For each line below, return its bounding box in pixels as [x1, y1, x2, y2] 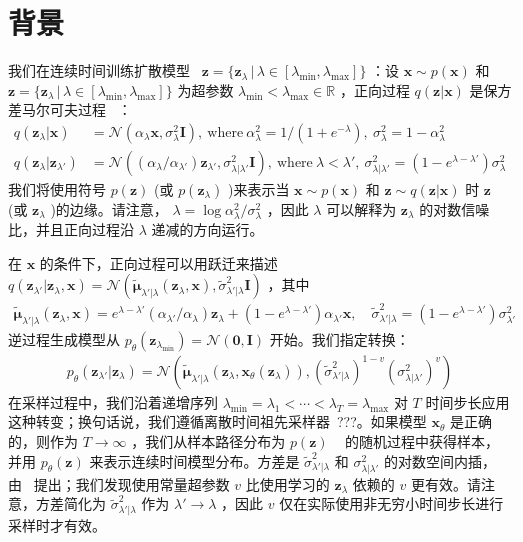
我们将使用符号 [8, 178, 106, 199]
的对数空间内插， [384, 450, 497, 471]
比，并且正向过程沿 [8, 219, 134, 240]
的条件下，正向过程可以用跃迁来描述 [39, 252, 278, 273]
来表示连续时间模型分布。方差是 [89, 450, 300, 471]
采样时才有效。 [8, 514, 106, 535]
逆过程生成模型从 [8, 328, 120, 349]
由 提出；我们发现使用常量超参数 [8, 473, 230, 494]
